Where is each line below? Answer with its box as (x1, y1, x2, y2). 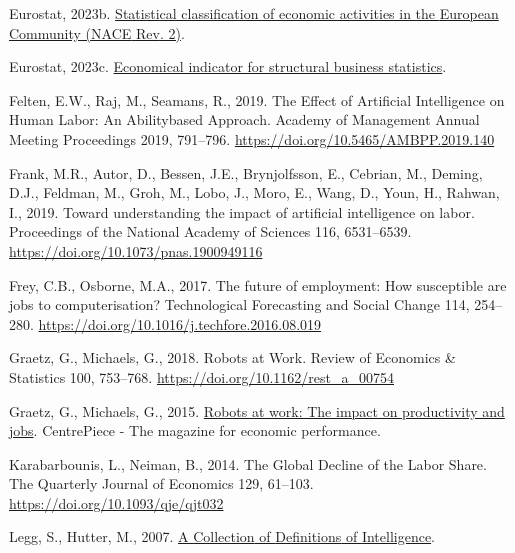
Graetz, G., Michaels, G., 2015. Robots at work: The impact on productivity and (9, 400, 505, 421)
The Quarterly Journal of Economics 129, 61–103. (9, 473, 314, 494)
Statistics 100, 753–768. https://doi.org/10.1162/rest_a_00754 (9, 366, 395, 387)
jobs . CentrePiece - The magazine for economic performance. (9, 420, 381, 441)
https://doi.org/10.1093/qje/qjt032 (9, 492, 224, 513)
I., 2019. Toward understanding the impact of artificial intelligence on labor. (9, 201, 475, 222)
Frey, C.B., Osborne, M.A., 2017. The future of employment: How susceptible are (9, 274, 507, 295)
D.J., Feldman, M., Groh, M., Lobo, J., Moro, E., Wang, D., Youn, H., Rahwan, (9, 182, 500, 203)
